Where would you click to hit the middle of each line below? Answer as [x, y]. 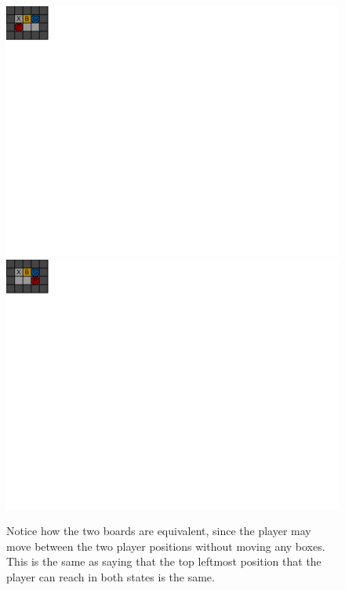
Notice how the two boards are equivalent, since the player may [159, 531]
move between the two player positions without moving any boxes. [166, 546]
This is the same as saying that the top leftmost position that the [164, 561]
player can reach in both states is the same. [111, 576]
